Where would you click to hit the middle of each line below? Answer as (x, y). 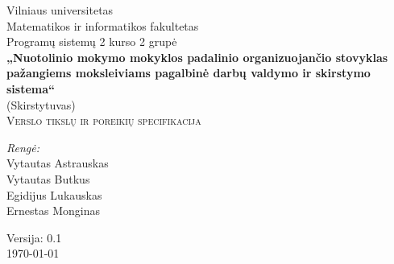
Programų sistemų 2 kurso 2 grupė (92, 41)
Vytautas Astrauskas (58, 163)
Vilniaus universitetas (60, 10)
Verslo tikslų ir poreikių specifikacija (104, 120)
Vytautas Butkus (48, 178)
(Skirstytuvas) (41, 104)
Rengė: (23, 147)
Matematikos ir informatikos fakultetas (103, 25)
